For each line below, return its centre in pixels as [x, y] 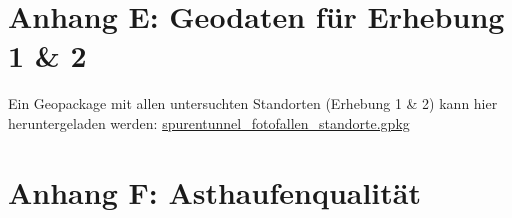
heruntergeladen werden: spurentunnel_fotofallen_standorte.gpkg [209, 122]
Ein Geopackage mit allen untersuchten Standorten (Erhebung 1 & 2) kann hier [253, 103]
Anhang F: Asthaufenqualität [214, 191]
